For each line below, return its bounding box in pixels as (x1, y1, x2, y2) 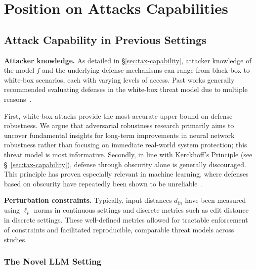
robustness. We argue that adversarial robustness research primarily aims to (4, 120, 234, 131)
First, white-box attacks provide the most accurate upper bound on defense (4, 110, 233, 121)
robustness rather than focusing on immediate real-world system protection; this (4, 139, 247, 150)
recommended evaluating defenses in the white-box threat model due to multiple (4, 84, 248, 94)
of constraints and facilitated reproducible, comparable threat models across (4, 224, 234, 234)
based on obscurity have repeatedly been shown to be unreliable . (4, 178, 203, 188)
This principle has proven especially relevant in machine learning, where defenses (4, 169, 249, 179)
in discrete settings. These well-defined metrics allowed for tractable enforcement (4, 215, 248, 225)
